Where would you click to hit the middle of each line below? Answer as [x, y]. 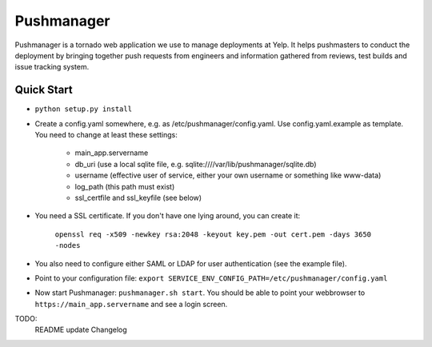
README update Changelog [81, 330]
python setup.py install [83, 109]
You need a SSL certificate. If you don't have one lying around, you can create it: [168, 216]
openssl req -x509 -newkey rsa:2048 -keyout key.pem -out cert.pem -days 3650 [213, 234]
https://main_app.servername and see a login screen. [131, 304]
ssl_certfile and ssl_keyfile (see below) [138, 197]
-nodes [68, 245]
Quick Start [44, 90]
